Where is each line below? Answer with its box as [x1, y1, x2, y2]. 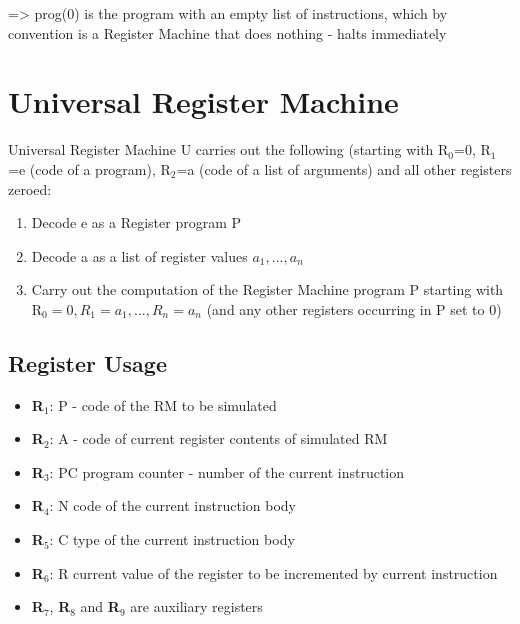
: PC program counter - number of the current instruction [49, 461, 405, 482]
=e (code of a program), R [8, 158, 171, 179]
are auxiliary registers [130, 596, 263, 617]
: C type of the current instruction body [49, 529, 295, 550]
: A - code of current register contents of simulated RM [49, 428, 388, 449]
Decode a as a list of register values [31, 245, 248, 266]
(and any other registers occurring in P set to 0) [206, 298, 502, 319]
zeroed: [8, 178, 52, 199]
